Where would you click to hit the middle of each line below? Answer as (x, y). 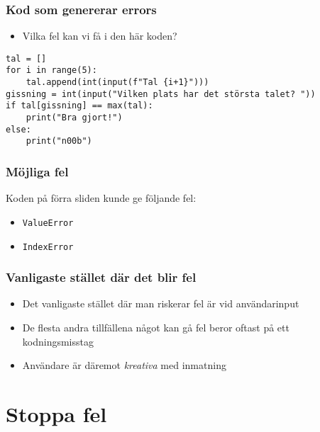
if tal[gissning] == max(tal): (79, 106)
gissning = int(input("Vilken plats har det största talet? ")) (161, 94)
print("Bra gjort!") (74, 118)
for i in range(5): (51, 70)
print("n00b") (59, 141)
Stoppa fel (56, 413)
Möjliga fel (37, 171)
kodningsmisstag (58, 341)
